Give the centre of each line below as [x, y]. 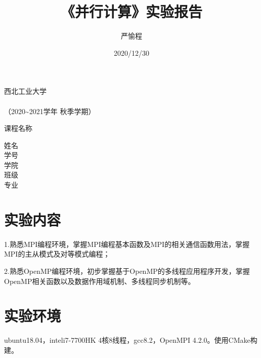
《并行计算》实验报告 [131, 11]
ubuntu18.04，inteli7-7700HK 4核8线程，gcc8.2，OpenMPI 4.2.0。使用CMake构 [131, 340]
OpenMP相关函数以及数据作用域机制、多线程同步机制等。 [100, 281]
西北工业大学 [25, 91]
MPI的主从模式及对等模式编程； [57, 254]
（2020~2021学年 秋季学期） [50, 111]
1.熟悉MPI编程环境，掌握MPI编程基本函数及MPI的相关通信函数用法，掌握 [127, 244]
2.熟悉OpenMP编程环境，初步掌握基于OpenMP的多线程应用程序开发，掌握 [127, 271]
